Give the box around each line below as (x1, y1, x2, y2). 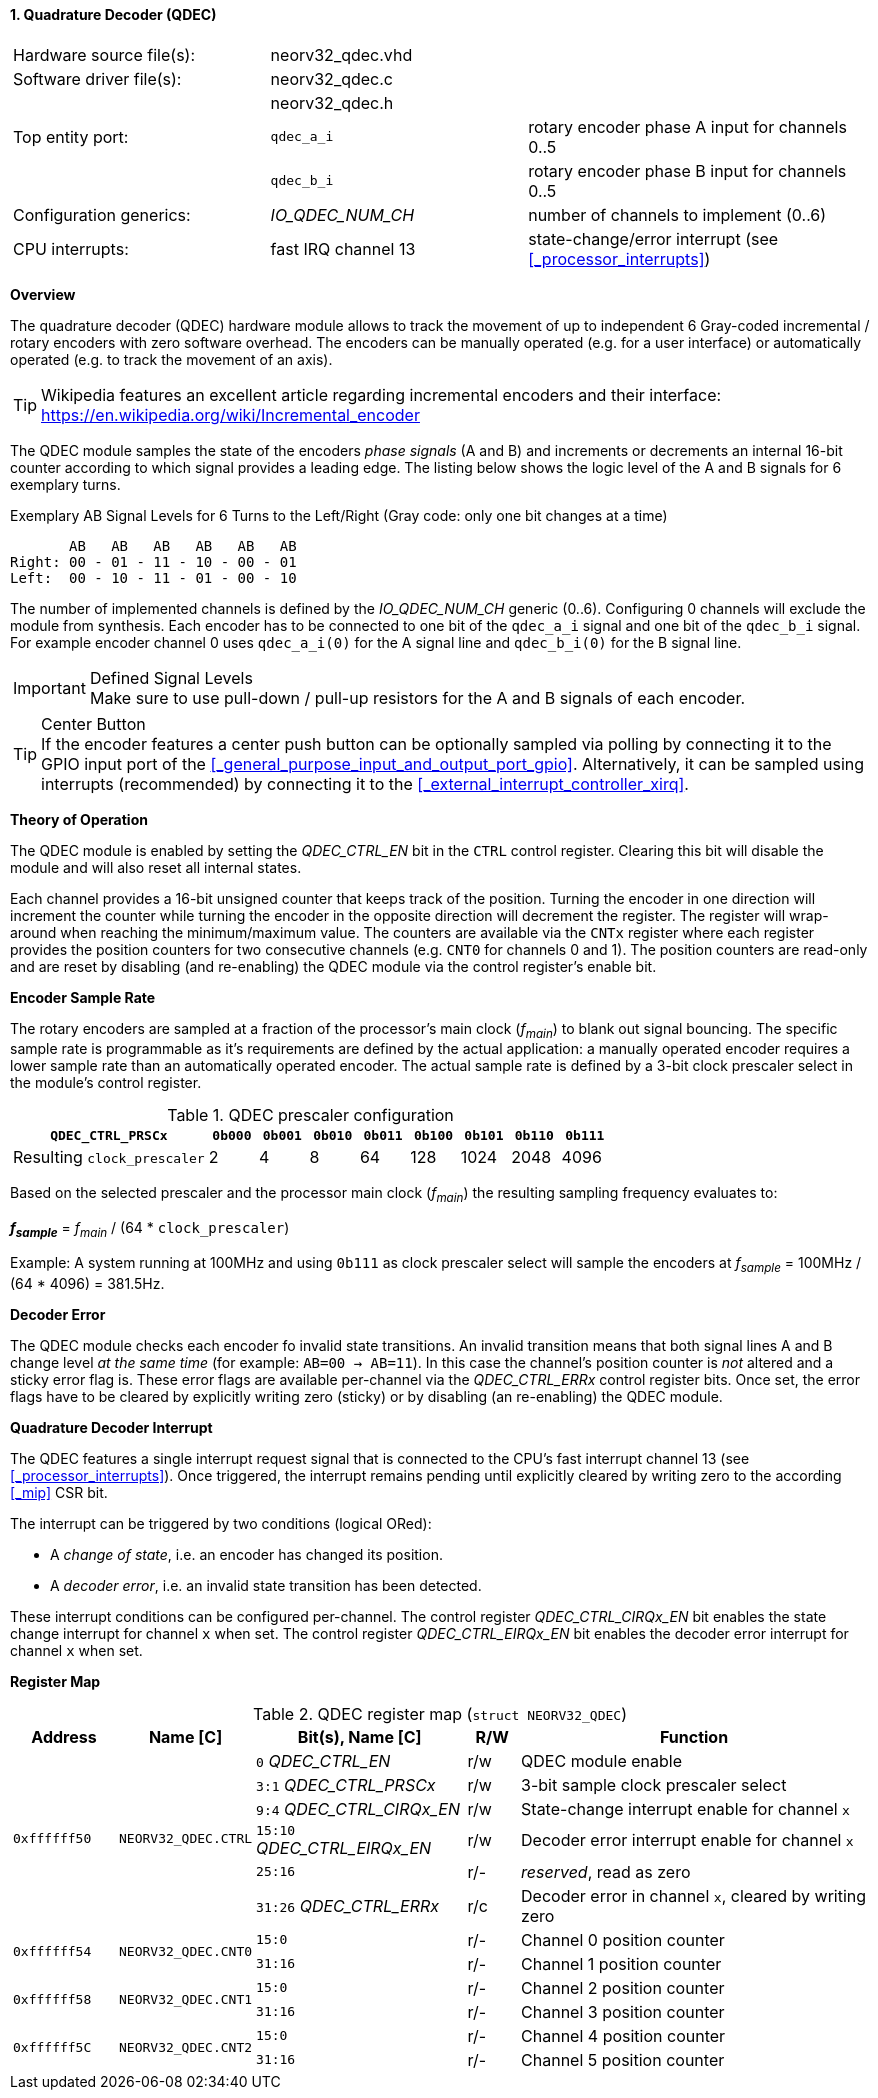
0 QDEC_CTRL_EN (256, 1750, 391, 1771)
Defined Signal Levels (89, 667, 253, 688)
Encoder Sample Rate (10, 988, 156, 1006)
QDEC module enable (521, 1750, 682, 1771)
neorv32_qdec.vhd (270, 44, 413, 65)
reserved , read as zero (521, 1861, 691, 1882)
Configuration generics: (13, 204, 191, 225)
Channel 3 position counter (521, 2001, 725, 2022)
